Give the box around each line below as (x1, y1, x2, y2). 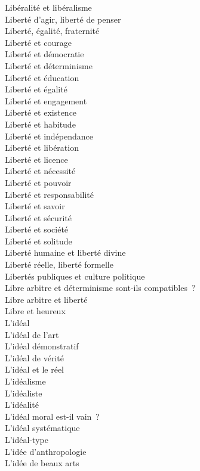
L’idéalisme (5, 375, 46, 387)
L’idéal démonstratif (5, 340, 79, 352)
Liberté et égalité (5, 83, 67, 95)
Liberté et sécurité (5, 211, 72, 224)
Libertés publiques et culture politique (5, 269, 145, 282)
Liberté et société (5, 223, 69, 235)
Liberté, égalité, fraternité (5, 24, 100, 37)
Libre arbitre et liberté (5, 293, 88, 305)
